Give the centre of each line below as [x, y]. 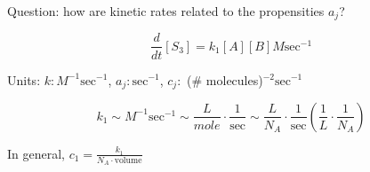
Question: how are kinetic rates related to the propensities [166, 11]
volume [128, 160]
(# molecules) [225, 79]
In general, [36, 153]
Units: [24, 79]
